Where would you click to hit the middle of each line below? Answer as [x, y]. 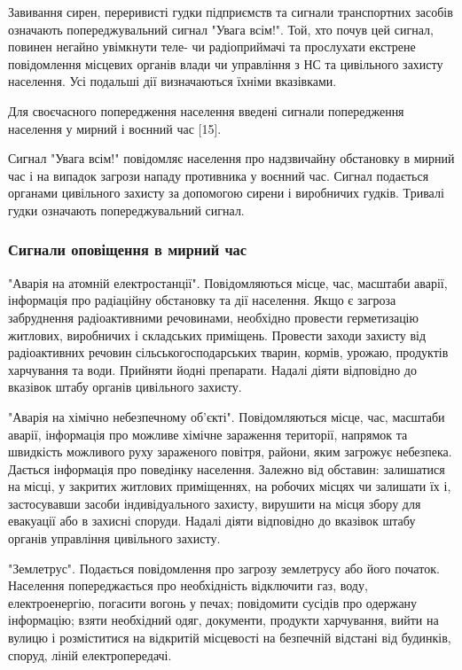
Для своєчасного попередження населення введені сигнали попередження [206, 110]
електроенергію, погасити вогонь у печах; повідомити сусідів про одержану [213, 602]
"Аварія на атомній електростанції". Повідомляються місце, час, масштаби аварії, [228, 282]
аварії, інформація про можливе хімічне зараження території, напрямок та [208, 434]
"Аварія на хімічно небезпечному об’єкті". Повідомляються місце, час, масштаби [227, 416]
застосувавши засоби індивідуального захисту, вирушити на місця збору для [215, 503]
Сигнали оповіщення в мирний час [128, 249]
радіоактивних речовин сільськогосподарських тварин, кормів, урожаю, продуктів [228, 352]
